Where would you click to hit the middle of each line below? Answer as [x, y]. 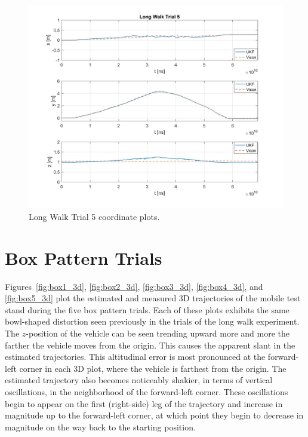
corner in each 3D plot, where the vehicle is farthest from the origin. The [153, 368]
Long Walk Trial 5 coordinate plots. [94, 216]
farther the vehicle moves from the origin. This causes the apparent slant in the [150, 345]
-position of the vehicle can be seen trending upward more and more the [158, 333]
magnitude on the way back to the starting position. [100, 427]
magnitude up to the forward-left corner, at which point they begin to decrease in [154, 415]
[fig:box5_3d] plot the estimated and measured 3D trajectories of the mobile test [153, 298]
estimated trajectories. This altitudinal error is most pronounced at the [135, 357]
